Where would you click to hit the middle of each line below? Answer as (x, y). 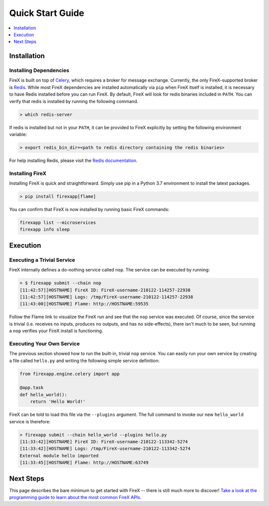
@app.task (32, 388)
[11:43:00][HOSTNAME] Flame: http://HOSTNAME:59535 (84, 304)
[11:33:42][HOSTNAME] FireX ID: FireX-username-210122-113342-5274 (104, 442)
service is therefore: (30, 421)
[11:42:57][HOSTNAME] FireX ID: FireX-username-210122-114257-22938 (105, 290)
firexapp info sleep (45, 230)
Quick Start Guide (47, 13)
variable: (18, 134)
